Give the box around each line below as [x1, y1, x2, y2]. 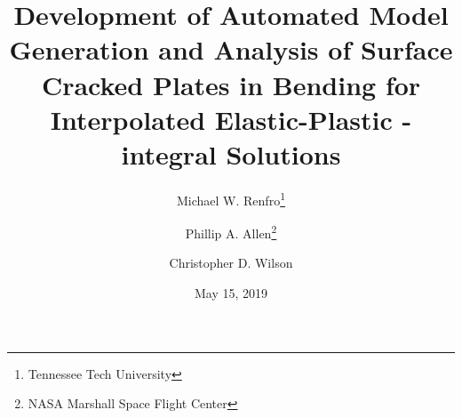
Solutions [226, 135, 341, 172]
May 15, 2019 [194, 283, 268, 301]
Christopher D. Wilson [169, 253, 293, 272]
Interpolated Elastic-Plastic [50, 100, 393, 137]
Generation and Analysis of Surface [9, 31, 453, 68]
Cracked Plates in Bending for [41, 66, 421, 102]
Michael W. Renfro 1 [177, 188, 285, 209]
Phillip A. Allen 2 [185, 221, 277, 242]
